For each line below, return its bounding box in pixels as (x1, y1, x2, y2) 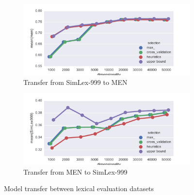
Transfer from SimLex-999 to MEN (23, 77, 128, 87)
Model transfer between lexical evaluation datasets (4, 183, 154, 193)
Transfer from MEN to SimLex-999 (23, 167, 128, 177)
